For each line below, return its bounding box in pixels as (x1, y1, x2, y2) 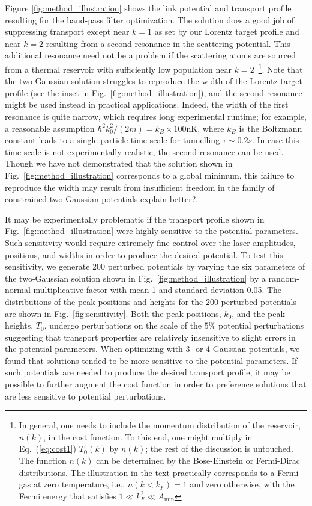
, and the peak (232, 307, 285, 319)
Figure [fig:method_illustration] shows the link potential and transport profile (5, 2, 292, 14)
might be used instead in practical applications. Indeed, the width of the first (5, 98, 289, 111)
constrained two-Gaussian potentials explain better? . (5, 193, 199, 205)
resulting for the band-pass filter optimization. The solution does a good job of (5, 13, 294, 26)
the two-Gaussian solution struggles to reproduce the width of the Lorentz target (5, 75, 302, 87)
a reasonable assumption (5, 122, 95, 134)
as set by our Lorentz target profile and (154, 25, 299, 38)
